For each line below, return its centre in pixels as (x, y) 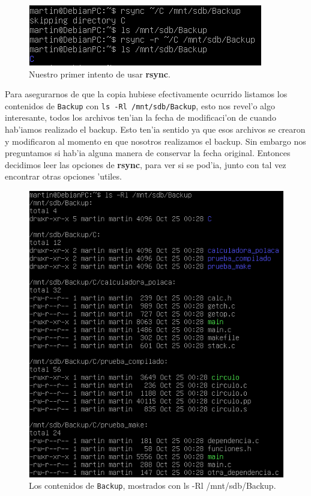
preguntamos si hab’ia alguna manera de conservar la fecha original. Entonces (148, 153)
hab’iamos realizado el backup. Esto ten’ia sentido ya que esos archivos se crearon (155, 129)
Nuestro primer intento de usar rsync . (100, 74)
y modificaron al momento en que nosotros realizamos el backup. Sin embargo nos (155, 141)
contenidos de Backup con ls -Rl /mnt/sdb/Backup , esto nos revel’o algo (140, 105)
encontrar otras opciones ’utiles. (63, 176)
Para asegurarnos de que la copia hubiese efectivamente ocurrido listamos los (146, 94)
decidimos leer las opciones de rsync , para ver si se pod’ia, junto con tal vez (146, 164)
